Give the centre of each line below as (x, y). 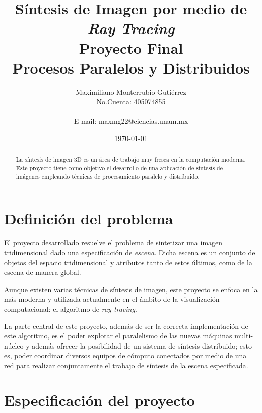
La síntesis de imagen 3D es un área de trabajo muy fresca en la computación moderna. (131, 159)
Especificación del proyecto (100, 400)
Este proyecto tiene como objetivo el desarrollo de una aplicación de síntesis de (119, 168)
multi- (244, 336)
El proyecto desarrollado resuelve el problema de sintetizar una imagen (113, 243)
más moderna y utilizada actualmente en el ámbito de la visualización (112, 299)
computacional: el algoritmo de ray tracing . (71, 308)
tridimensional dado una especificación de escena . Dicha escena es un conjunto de (130, 252)
